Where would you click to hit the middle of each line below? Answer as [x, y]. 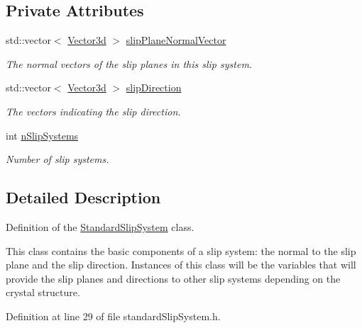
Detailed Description [83, 197]
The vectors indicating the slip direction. [93, 111]
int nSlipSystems [42, 135]
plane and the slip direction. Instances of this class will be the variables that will [181, 265]
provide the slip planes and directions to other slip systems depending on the [173, 278]
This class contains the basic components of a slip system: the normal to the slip [181, 250]
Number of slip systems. [57, 159]
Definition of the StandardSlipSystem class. [100, 226]
